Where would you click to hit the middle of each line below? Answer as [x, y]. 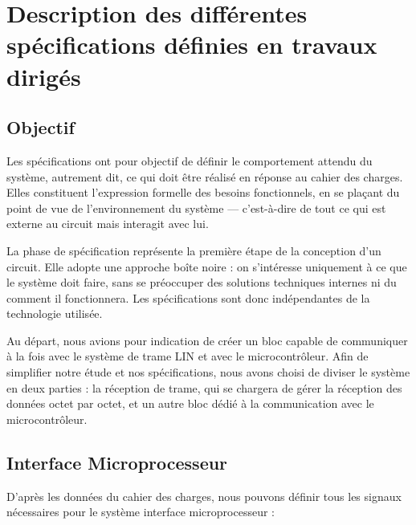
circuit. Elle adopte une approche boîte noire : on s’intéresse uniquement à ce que [207, 266]
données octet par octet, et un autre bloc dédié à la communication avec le [190, 403]
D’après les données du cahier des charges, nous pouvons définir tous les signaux [204, 496]
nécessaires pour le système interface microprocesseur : [141, 512]
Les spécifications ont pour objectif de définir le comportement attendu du [190, 160]
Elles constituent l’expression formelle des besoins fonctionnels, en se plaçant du [203, 192]
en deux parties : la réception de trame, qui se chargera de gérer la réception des [204, 387]
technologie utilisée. [55, 313]
